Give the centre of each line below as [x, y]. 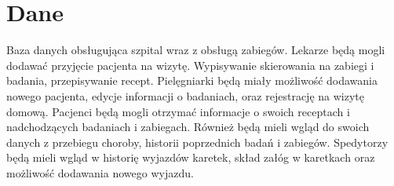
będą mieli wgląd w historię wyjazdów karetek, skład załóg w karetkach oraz [191, 157]
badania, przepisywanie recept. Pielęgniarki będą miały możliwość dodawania [192, 80]
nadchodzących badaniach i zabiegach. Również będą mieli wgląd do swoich [188, 127]
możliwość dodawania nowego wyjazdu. [100, 172]
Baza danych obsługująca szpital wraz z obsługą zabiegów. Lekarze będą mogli [196, 50]
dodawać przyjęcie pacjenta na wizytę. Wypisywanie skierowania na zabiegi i [190, 65]
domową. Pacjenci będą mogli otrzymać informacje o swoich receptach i [178, 111]
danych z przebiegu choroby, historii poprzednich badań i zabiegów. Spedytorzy [197, 142]
